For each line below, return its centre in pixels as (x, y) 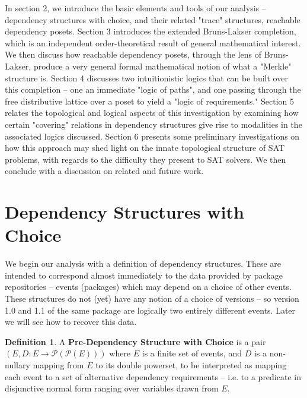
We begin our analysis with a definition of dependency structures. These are (143, 263)
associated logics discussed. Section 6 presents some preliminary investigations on (152, 136)
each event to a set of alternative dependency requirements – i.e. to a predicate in (153, 376)
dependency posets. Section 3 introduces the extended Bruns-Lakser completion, (151, 31)
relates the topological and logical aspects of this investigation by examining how (152, 113)
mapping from (58, 364)
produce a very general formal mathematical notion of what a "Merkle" (162, 66)
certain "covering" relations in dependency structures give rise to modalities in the (153, 124)
